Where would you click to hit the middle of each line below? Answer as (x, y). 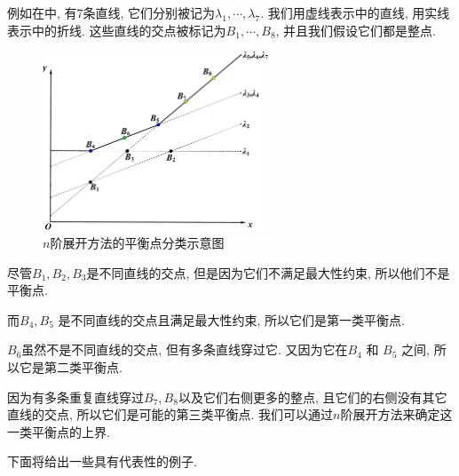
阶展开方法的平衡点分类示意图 (137, 242)
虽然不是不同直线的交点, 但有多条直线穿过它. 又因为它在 (185, 349)
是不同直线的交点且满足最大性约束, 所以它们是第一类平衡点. (231, 319)
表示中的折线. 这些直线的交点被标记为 (117, 30)
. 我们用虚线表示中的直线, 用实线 (355, 12)
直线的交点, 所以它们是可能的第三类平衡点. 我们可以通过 (170, 414)
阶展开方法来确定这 (396, 414)
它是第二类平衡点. (71, 366)
